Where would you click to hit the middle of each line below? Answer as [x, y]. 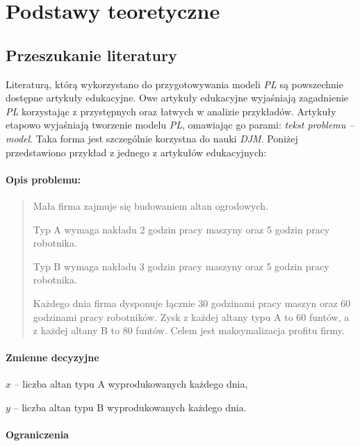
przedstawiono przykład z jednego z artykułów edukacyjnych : [136, 152]
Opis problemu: [43, 179]
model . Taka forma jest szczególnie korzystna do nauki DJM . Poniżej [152, 138]
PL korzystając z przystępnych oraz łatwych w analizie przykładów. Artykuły [171, 111]
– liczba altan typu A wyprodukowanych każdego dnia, [131, 384]
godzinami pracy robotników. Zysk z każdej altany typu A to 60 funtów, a [191, 316]
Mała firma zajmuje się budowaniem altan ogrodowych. [150, 205]
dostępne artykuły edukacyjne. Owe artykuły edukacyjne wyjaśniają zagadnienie [177, 98]
